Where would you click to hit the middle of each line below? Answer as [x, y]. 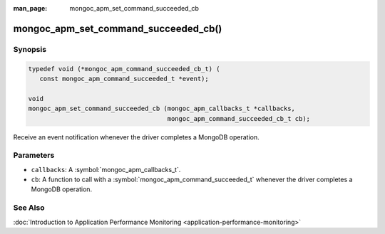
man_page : [30, 8]
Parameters [34, 155]
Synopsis [30, 49]
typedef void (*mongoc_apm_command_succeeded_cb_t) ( [124, 69]
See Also [29, 208]
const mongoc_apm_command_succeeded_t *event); [124, 79]
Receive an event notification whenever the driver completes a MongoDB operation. [136, 137]
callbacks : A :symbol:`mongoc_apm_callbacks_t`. [106, 169]
